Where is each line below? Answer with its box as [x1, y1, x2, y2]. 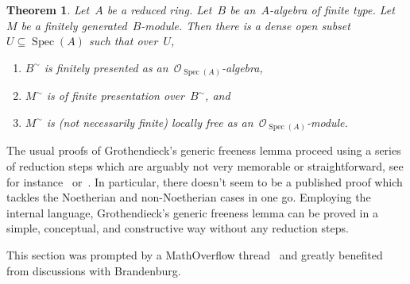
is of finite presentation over [46, 87, 184, 104]
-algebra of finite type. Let [269, 2, 395, 17]
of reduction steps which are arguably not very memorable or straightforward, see [6, 158, 404, 174]
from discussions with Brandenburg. [6, 262, 181, 278]
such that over [88, 33, 158, 49]
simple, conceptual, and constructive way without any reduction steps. [6, 220, 349, 236]
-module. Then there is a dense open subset [141, 17, 350, 33]
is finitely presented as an [44, 59, 168, 75]
